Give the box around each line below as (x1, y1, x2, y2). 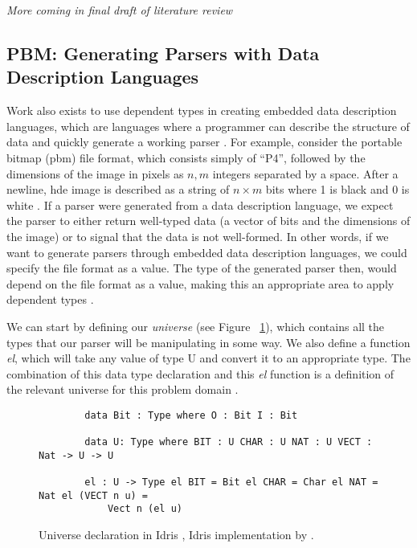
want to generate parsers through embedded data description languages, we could (6, 243, 407, 260)
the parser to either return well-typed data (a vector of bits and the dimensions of (6, 212, 411, 229)
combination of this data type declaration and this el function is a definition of (6, 365, 395, 382)
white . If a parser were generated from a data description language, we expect (6, 196, 394, 213)
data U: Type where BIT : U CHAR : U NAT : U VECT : (84, 436, 373, 448)
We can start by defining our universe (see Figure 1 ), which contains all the (6, 317, 385, 334)
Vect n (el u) (107, 503, 182, 515)
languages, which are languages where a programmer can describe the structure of (6, 117, 410, 134)
